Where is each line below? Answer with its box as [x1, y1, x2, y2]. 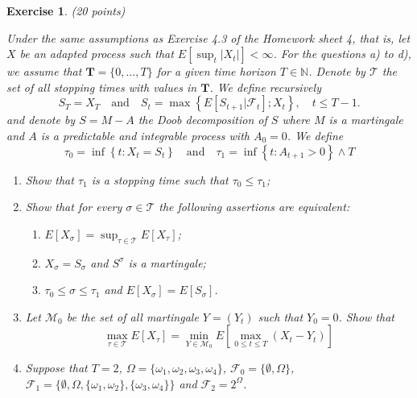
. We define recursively [209, 78, 321, 95]
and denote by [6, 111, 76, 128]
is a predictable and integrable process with [40, 126, 250, 143]
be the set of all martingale [66, 308, 199, 325]
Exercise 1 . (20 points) [6, 2, 126, 19]
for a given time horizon [156, 63, 276, 80]
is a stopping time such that [91, 171, 229, 188]
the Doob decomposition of [138, 111, 267, 128]
